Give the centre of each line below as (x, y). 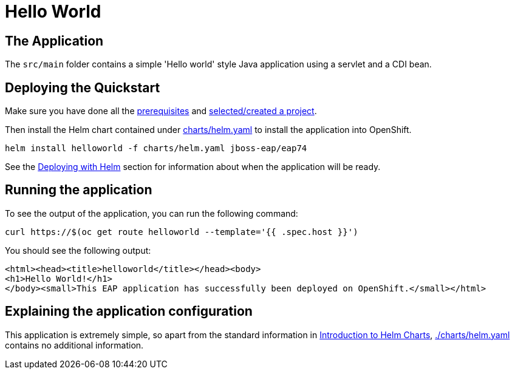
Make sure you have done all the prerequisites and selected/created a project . (161, 111)
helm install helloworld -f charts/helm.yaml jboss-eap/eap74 (156, 148)
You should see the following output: (78, 250)
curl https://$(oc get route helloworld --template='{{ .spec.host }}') (182, 232)
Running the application (79, 190)
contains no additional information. (74, 345)
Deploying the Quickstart (83, 87)
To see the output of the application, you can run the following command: (152, 213)
